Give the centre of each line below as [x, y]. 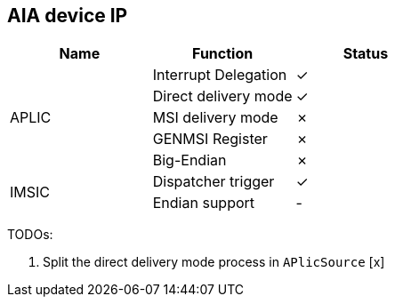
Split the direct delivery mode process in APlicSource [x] [214, 262]
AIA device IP [68, 16]
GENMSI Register [210, 139]
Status [366, 54]
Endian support [204, 203]
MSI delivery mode [215, 118]
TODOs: [30, 235]
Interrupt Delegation [220, 75]
